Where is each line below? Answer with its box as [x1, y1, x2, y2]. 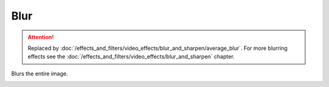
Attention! [27, 33, 54, 41]
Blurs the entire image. [11, 70, 68, 77]
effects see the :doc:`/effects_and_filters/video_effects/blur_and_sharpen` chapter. [27, 53, 235, 60]
